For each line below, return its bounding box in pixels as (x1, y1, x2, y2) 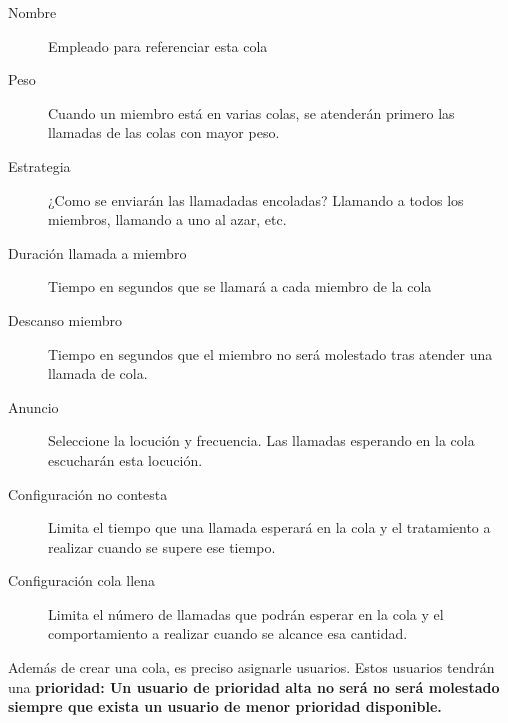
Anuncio (8, 396, 59, 417)
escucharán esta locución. (48, 449, 203, 470)
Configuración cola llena (8, 570, 156, 591)
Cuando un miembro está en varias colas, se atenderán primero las (48, 102, 455, 123)
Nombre (8, 2, 57, 22)
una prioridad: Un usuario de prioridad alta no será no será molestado (8, 676, 500, 697)
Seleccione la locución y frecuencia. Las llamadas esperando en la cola (48, 430, 475, 451)
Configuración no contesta (8, 483, 168, 504)
